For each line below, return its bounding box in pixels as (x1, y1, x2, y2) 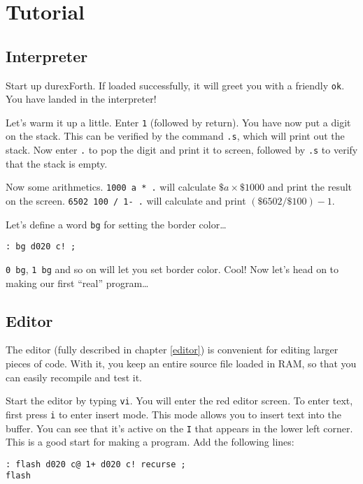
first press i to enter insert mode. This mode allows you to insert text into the (6, 406, 341, 421)
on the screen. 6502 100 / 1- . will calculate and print (6, 193, 246, 208)
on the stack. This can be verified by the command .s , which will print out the (6, 129, 345, 143)
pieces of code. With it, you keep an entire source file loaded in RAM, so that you (6, 356, 357, 371)
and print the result (267, 179, 353, 194)
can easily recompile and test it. (6, 369, 143, 384)
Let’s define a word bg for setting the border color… (6, 217, 227, 231)
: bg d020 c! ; (6, 242, 76, 252)
